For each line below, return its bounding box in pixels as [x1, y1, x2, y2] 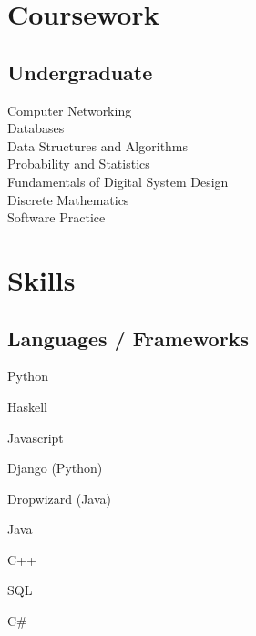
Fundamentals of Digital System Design [7, 171, 229, 190]
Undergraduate [7, 57, 153, 86]
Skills [7, 261, 76, 298]
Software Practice [7, 208, 106, 227]
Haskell [7, 396, 48, 415]
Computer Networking [7, 100, 132, 119]
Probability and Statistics [7, 154, 150, 173]
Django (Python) [7, 458, 103, 477]
